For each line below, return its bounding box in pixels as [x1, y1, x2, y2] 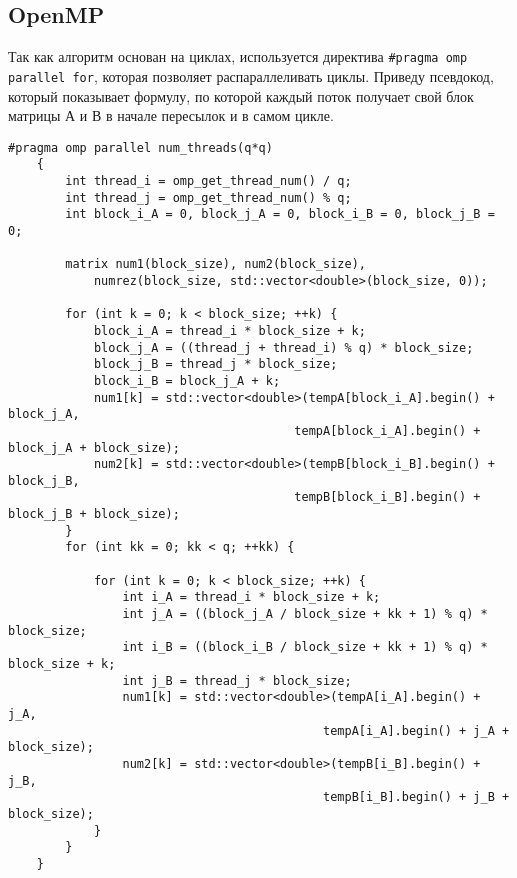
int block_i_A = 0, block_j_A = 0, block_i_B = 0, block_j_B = [65, 207, 495, 222]
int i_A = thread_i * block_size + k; [122, 590, 381, 605]
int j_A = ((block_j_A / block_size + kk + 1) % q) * [122, 607, 488, 622]
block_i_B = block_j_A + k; [93, 373, 281, 388]
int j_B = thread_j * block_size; [122, 673, 352, 688]
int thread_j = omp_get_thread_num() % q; [65, 190, 352, 205]
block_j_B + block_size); [8, 507, 180, 522]
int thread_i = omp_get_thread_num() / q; [65, 174, 352, 189]
